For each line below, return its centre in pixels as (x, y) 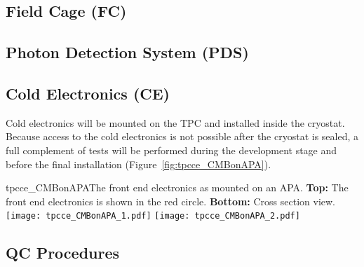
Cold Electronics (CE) (88, 93)
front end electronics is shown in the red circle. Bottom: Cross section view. (171, 201)
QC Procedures (63, 253)
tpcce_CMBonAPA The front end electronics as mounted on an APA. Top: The (177, 187)
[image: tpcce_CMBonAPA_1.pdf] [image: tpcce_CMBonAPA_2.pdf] (153, 216)
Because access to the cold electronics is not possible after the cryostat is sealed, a (182, 136)
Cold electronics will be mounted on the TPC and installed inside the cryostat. (175, 122)
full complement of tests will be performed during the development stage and (171, 150)
